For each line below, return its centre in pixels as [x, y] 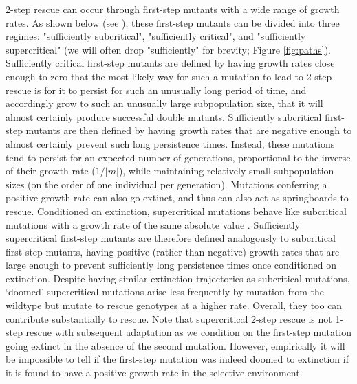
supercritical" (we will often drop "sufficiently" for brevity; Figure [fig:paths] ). [168, 49]
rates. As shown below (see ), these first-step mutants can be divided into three [173, 22]
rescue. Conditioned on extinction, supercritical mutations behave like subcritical [176, 211]
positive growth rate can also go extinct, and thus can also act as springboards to [177, 197]
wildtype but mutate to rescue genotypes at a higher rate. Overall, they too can [174, 305]
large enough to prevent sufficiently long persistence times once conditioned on [171, 265]
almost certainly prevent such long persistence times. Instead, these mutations [170, 143]
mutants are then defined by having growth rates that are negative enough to [189, 130]
